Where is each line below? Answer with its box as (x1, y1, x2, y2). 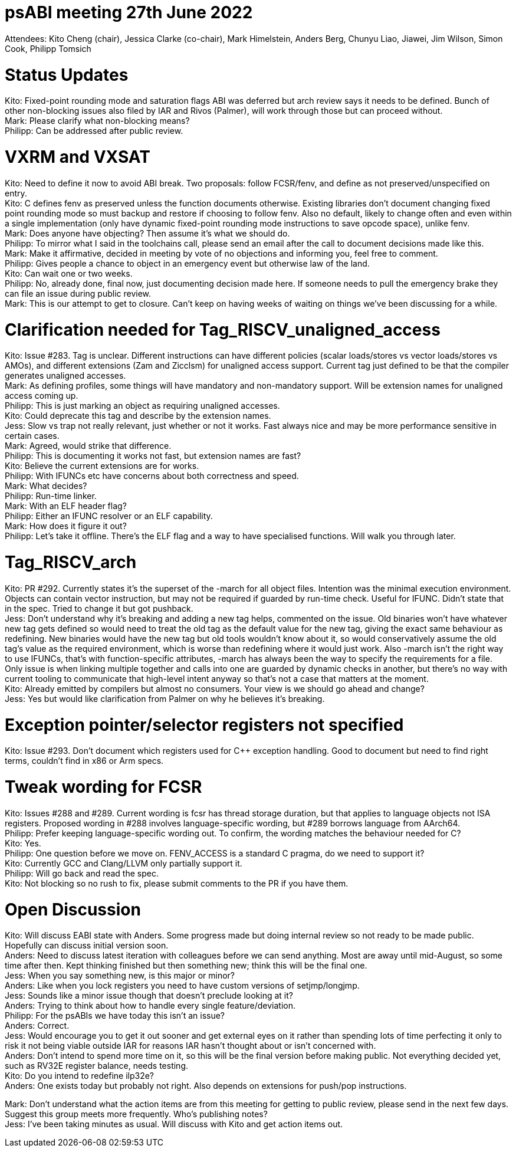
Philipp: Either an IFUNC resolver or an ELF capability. (5, 511, 213, 521)
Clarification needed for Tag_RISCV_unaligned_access (5, 319, 441, 340)
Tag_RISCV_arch (5, 552, 137, 572)
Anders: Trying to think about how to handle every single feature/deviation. (5, 1000, 296, 1011)
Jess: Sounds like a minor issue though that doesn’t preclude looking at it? (5, 990, 293, 1001)
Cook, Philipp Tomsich (5, 43, 91, 54)
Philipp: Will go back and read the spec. (5, 868, 159, 878)
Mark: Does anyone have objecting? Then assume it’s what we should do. (5, 228, 290, 238)
